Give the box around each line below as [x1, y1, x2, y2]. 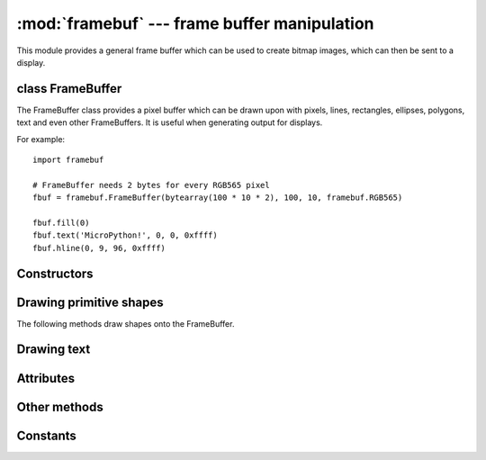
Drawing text [16, 342, 91, 357]
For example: [16, 133, 66, 144]
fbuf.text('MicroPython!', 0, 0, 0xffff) [32, 230, 218, 240]
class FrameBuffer [16, 81, 122, 96]
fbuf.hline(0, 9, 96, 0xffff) [32, 243, 166, 253]
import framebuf [32, 155, 104, 166]
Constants [16, 428, 76, 443]
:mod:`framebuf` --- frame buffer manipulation [16, 14, 374, 33]
